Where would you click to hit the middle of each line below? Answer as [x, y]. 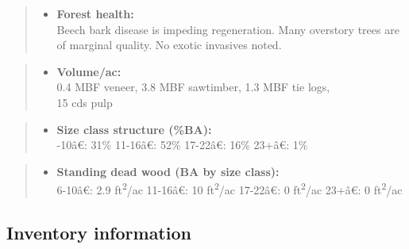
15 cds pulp [85, 102]
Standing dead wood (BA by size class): [168, 171]
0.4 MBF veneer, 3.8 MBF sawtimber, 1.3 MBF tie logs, [193, 87]
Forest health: [95, 13]
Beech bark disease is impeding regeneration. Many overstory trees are [228, 29]
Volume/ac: [89, 71]
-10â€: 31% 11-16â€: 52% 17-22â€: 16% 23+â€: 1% [182, 145]
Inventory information [99, 232]
